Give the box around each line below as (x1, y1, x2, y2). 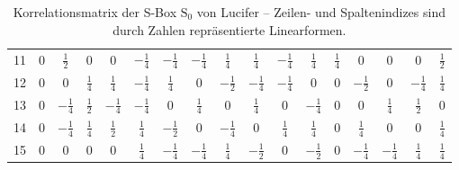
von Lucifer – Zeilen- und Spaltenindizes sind (196, 3, 445, 21)
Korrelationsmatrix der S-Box (13, 3, 177, 21)
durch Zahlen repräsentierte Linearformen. (112, 20, 346, 39)
